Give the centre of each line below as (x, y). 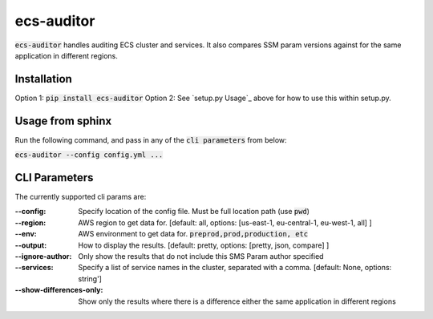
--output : (31, 245)
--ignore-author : (43, 256)
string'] (90, 279)
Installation (43, 79)
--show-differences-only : (59, 290)
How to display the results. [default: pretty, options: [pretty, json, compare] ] (204, 245)
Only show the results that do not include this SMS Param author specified (201, 256)
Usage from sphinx (63, 121)
